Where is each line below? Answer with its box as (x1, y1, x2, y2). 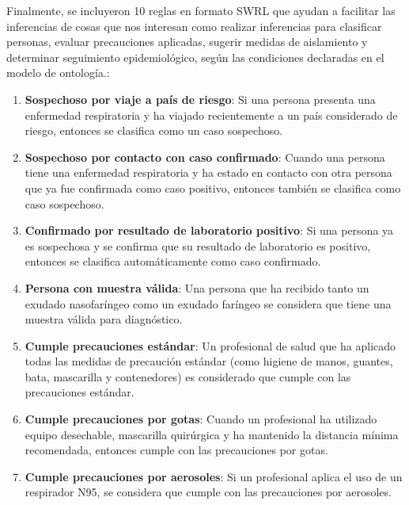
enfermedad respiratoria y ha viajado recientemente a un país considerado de (25, 106, 398, 123)
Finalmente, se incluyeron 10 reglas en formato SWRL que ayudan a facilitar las (6, 2, 396, 18)
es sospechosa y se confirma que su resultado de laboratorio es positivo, (25, 237, 371, 254)
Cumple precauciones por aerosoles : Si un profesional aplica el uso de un (25, 468, 403, 484)
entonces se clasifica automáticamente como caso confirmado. (25, 253, 321, 270)
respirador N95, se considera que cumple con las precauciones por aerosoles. (25, 484, 392, 500)
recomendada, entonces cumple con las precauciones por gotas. (25, 442, 328, 458)
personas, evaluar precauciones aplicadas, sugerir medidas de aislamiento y (6, 33, 368, 50)
